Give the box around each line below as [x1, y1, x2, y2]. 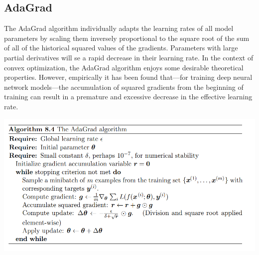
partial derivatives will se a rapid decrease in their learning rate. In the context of [4, 52, 254, 62]
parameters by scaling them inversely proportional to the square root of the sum [4, 32, 250, 43]
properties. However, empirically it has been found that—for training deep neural [4, 72, 253, 82]
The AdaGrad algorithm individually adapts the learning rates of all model [4, 23, 234, 33]
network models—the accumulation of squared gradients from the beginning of [4, 81, 244, 92]
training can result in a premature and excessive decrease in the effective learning [4, 91, 253, 102]
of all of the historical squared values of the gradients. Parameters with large [4, 42, 238, 53]
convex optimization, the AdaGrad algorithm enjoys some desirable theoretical [4, 62, 244, 72]
